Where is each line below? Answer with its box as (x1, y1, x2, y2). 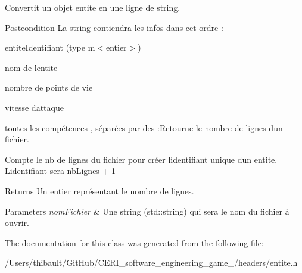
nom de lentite (5, 61, 58, 73)
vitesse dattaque (5, 101, 64, 113)
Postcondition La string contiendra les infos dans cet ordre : (5, 21, 223, 33)
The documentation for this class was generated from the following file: (5, 236, 264, 249)
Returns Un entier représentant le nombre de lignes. (5, 184, 194, 197)
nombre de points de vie (5, 81, 93, 94)
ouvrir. (5, 216, 29, 229)
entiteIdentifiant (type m (5, 41, 95, 54)
